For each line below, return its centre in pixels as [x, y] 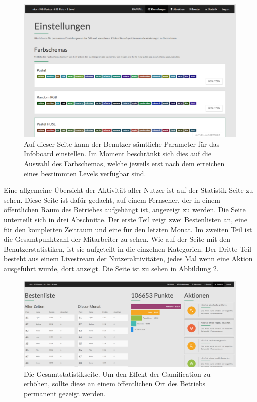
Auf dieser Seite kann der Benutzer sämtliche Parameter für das [122, 144]
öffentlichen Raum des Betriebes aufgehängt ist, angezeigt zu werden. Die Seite [125, 210]
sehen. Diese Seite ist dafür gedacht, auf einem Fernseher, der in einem [112, 200]
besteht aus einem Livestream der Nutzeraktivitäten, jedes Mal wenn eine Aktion [128, 259]
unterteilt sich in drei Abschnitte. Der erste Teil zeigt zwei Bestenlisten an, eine [126, 219]
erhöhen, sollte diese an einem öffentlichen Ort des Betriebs [115, 384]
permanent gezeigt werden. [65, 393]
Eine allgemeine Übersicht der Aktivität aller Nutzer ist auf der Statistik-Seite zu [129, 190]
